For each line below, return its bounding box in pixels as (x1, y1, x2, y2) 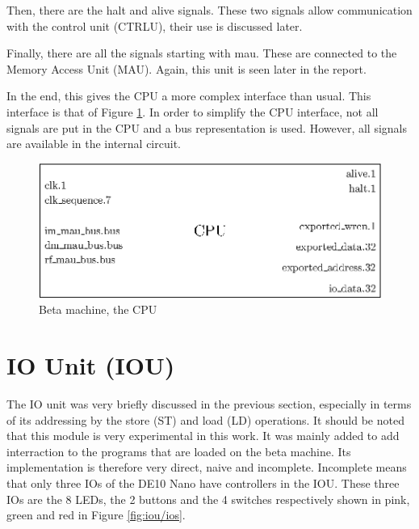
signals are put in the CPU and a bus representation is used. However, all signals (6, 119, 408, 136)
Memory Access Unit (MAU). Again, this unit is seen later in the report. (6, 60, 367, 77)
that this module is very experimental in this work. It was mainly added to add (6, 427, 400, 444)
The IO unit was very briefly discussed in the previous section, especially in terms (6, 396, 412, 413)
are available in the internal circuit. (6, 135, 181, 152)
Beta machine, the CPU (39, 301, 157, 318)
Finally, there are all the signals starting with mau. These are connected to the (6, 44, 397, 61)
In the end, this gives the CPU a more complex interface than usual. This (6, 87, 371, 104)
